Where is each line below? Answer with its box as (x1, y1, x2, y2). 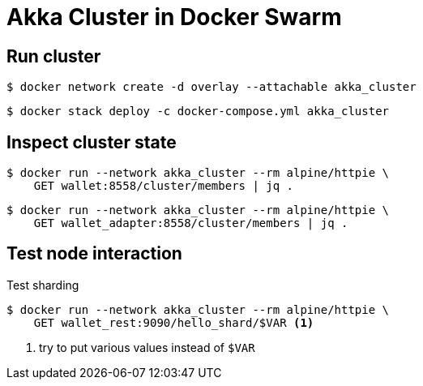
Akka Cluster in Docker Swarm (6, 3, 342, 31)
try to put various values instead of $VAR (39, 340, 255, 354)
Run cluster (6, 45, 101, 66)
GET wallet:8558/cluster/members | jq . (33, 179, 294, 193)
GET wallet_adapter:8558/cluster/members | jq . (33, 217, 348, 230)
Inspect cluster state (6, 131, 177, 152)
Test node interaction (6, 243, 182, 264)
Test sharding (6, 277, 79, 292)
